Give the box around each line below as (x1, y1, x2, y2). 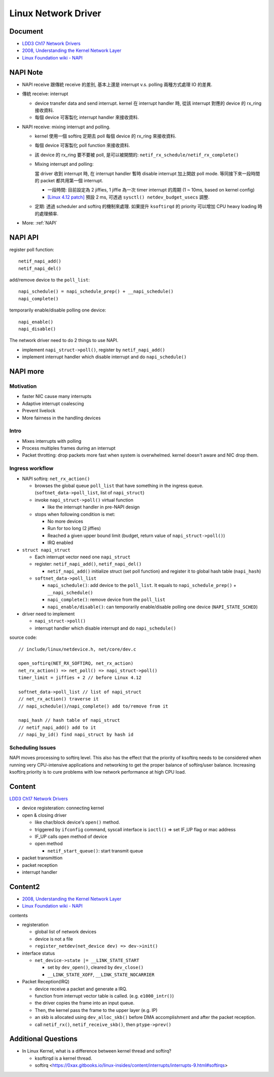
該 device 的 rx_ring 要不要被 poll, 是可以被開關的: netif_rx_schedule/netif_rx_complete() (35, 152, 239, 158)
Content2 (9, 882, 40, 891)
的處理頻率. (35, 210, 59, 216)
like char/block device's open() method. (35, 819, 120, 826)
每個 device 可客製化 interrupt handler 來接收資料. (35, 115, 139, 121)
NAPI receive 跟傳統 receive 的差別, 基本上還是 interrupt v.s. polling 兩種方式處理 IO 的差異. (22, 81, 213, 88)
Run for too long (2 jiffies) (47, 525, 101, 531)
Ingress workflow (9, 465, 54, 472)
